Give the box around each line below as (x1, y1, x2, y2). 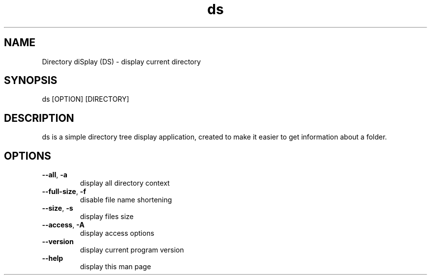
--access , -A (42, 221, 85, 229)
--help (42, 254, 63, 263)
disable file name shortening (80, 195, 172, 204)
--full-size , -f (42, 187, 86, 196)
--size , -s (42, 204, 73, 213)
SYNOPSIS (4, 74, 58, 87)
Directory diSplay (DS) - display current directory (42, 57, 201, 66)
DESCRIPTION (4, 112, 74, 124)
